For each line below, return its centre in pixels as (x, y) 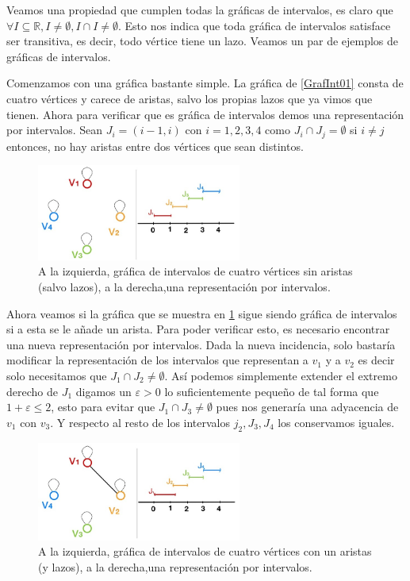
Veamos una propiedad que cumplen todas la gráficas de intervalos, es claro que (200, 10)
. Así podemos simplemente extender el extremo (281, 376)
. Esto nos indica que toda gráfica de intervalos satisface (254, 25)
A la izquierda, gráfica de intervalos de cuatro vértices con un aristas (205, 551)
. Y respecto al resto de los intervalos (140, 422)
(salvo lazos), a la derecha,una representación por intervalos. (184, 287)
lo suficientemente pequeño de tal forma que (272, 391)
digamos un (103, 391)
